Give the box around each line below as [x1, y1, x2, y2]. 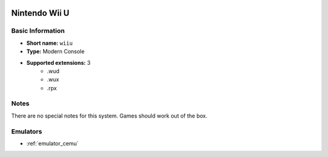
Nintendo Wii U [11, 8, 70, 18]
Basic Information [11, 27, 65, 35]
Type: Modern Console [26, 48, 85, 55]
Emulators [11, 127, 43, 136]
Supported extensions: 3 [26, 59, 91, 66]
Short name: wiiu [26, 39, 73, 47]
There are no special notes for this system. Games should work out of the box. [11, 112, 208, 119]
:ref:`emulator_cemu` [26, 140, 79, 147]
